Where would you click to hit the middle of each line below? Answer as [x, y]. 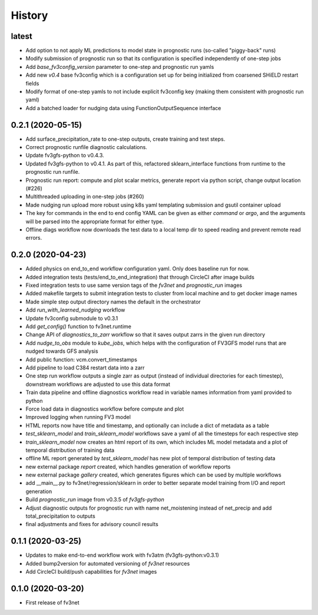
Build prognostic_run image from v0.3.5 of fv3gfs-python [95, 500]
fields [32, 83]
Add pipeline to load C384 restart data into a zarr [85, 368]
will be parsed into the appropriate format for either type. [95, 221]
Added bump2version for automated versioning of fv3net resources [108, 563]
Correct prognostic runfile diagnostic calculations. [86, 147]
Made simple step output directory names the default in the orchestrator [113, 302]
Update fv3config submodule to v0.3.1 [72, 318]
